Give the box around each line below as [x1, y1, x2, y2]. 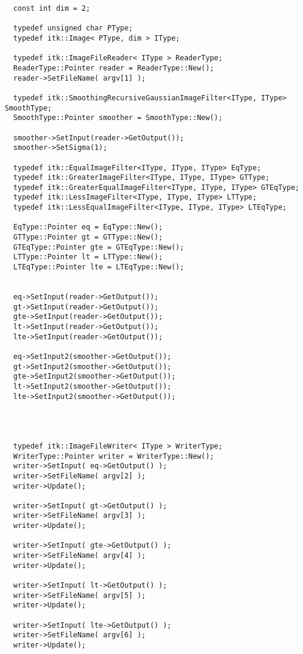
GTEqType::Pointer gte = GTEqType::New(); [13, 242, 184, 251]
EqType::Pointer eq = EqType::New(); [13, 223, 163, 232]
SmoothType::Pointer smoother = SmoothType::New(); [13, 113, 223, 122]
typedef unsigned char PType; [13, 24, 133, 33]
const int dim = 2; [13, 4, 91, 13]
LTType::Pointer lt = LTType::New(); [13, 253, 163, 262]
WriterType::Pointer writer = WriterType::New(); [13, 452, 214, 460]
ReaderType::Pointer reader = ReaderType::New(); [13, 63, 214, 72]
